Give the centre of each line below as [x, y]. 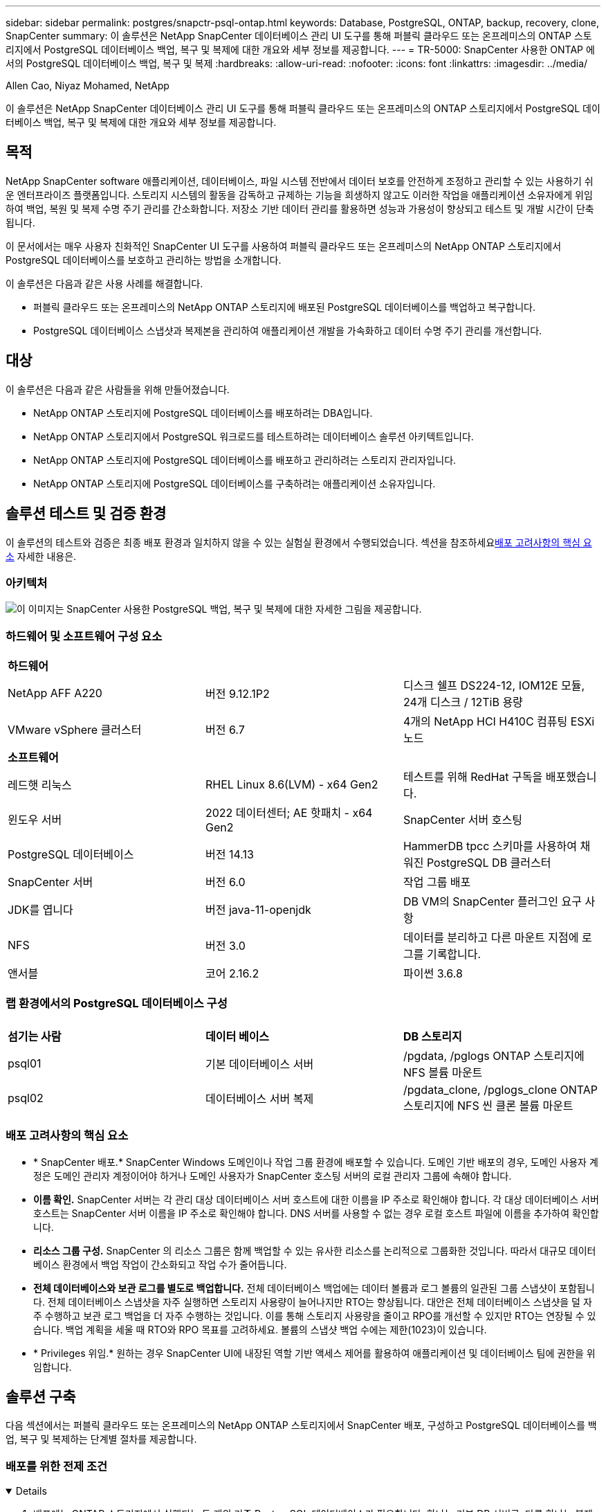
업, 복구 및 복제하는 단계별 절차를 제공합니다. [101, 1439]
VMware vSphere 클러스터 [75, 730]
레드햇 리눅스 [40, 785]
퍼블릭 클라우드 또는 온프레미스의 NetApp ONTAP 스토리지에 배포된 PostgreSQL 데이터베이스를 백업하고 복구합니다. [284, 307]
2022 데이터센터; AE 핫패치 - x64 [289, 813]
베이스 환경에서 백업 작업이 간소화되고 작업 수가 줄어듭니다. [160, 1264]
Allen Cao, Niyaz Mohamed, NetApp [88, 85]
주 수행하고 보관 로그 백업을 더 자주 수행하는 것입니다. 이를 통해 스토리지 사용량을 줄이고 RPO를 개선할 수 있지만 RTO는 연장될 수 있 [315, 1315]
